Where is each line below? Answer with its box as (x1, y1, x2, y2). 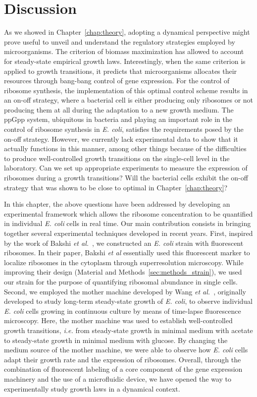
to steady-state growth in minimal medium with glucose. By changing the (4, 335, 228, 345)
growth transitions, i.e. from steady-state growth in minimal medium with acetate (4, 325, 253, 335)
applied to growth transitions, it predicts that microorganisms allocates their (4, 65, 237, 76)
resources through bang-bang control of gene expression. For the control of (4, 75, 230, 86)
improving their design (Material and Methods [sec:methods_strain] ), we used (4, 267, 242, 277)
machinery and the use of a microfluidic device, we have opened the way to (4, 373, 232, 384)
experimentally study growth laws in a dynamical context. (4, 383, 180, 394)
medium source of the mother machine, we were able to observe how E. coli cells (4, 344, 248, 355)
